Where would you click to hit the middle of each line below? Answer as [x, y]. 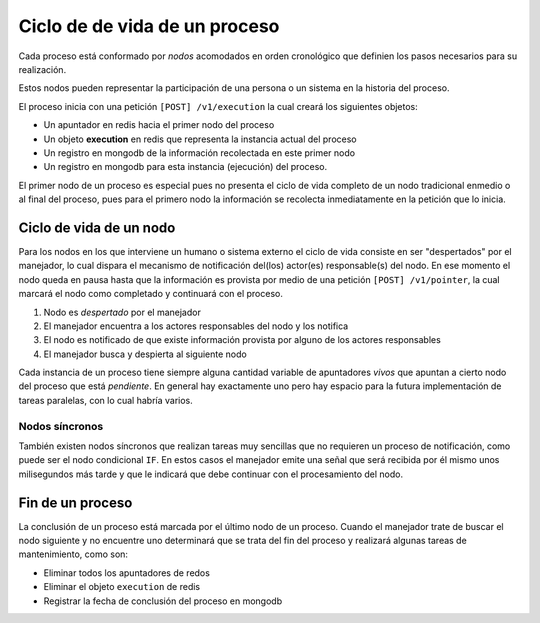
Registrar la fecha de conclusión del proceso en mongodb [163, 601]
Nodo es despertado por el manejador [122, 312]
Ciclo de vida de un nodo [97, 227]
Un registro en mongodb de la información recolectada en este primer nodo [199, 152]
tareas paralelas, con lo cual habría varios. [106, 400]
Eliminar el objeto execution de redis [122, 587]
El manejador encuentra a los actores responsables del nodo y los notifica [196, 326]
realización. [42, 69]
